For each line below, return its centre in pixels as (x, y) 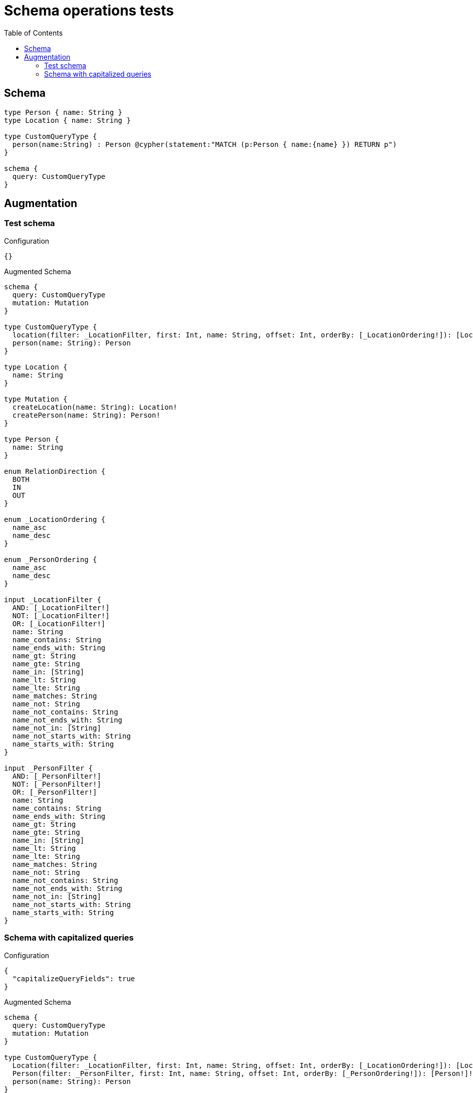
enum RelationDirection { (55, 471)
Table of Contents (34, 33)
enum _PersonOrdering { (51, 559)
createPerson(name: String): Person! (86, 415)
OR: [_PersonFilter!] (55, 792)
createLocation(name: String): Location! (95, 407)
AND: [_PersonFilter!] (57, 776)
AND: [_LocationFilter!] (61, 607)
